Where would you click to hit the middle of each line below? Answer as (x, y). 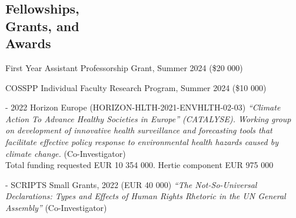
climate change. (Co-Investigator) (66, 153)
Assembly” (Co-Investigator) (56, 207)
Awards (28, 43)
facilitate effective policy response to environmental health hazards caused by (142, 141)
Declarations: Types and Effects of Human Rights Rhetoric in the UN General (146, 196)
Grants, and (42, 26)
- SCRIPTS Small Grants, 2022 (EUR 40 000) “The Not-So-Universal (131, 184)
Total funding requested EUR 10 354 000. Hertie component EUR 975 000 (139, 165)
